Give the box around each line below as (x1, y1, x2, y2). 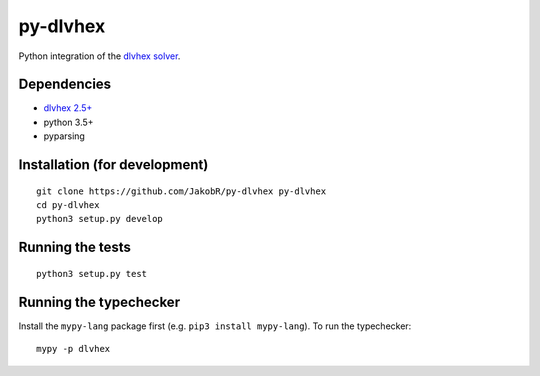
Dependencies (18, 76, 112, 93)
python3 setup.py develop (36, 213, 164, 225)
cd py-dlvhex (36, 200, 100, 211)
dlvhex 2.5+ (43, 102, 93, 114)
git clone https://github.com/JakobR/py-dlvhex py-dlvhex (36, 185, 327, 197)
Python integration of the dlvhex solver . (18, 50, 181, 62)
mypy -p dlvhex (36, 343, 111, 355)
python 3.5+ (43, 116, 94, 128)
